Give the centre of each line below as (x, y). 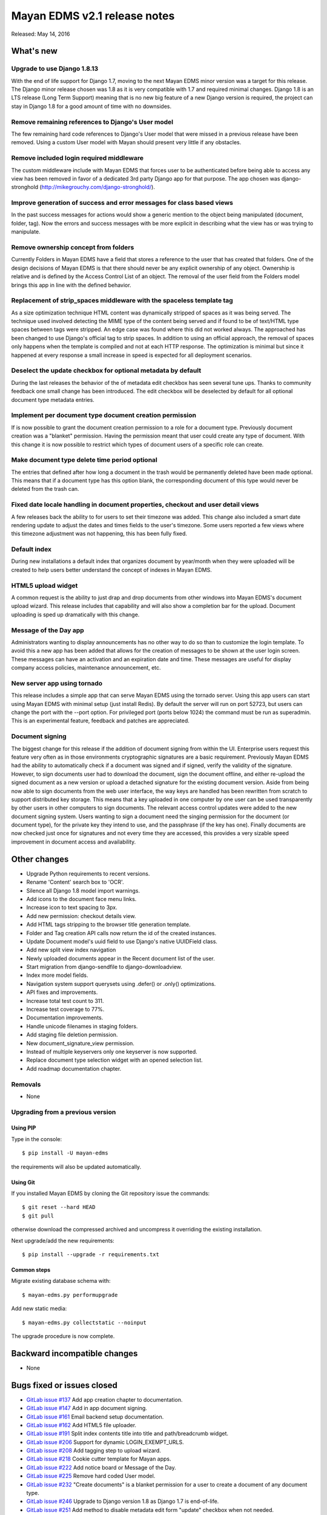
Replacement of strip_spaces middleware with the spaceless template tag (122, 301)
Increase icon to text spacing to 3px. (72, 907)
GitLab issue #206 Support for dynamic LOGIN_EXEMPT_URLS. (105, 1442)
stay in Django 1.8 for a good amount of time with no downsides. (91, 106)
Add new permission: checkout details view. (81, 916)
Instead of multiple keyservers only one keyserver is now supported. (112, 1051)
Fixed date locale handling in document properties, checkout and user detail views (135, 505)
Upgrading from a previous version (64, 1112)
